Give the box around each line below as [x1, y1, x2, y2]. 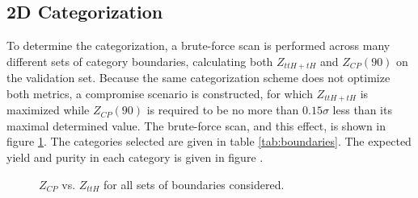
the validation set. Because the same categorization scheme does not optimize [6, 69, 391, 86]
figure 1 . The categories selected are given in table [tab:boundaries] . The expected [6, 133, 412, 150]
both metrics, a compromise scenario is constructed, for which [6, 85, 313, 101]
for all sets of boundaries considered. [103, 175, 285, 192]
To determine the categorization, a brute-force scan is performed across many [6, 37, 391, 54]
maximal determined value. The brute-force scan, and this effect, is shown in [6, 117, 386, 134]
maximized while [6, 101, 90, 118]
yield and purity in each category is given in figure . [6, 149, 264, 166]
